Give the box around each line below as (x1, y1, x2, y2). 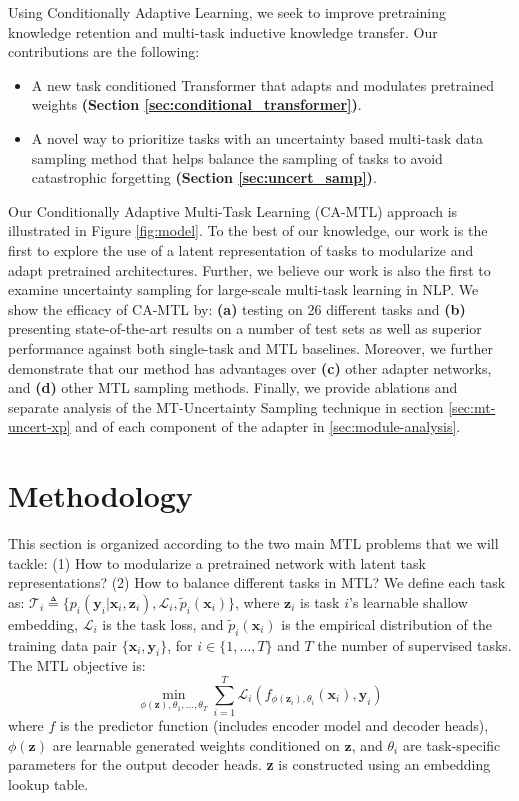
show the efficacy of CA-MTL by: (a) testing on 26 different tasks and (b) (8, 298, 466, 319)
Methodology (8, 475, 193, 516)
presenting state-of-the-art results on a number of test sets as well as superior (8, 318, 482, 339)
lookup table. (8, 773, 89, 794)
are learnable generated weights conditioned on (52, 734, 340, 755)
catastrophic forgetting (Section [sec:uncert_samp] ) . (31, 167, 377, 188)
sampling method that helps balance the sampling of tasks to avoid (31, 147, 443, 168)
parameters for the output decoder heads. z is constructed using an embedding (8, 754, 491, 775)
